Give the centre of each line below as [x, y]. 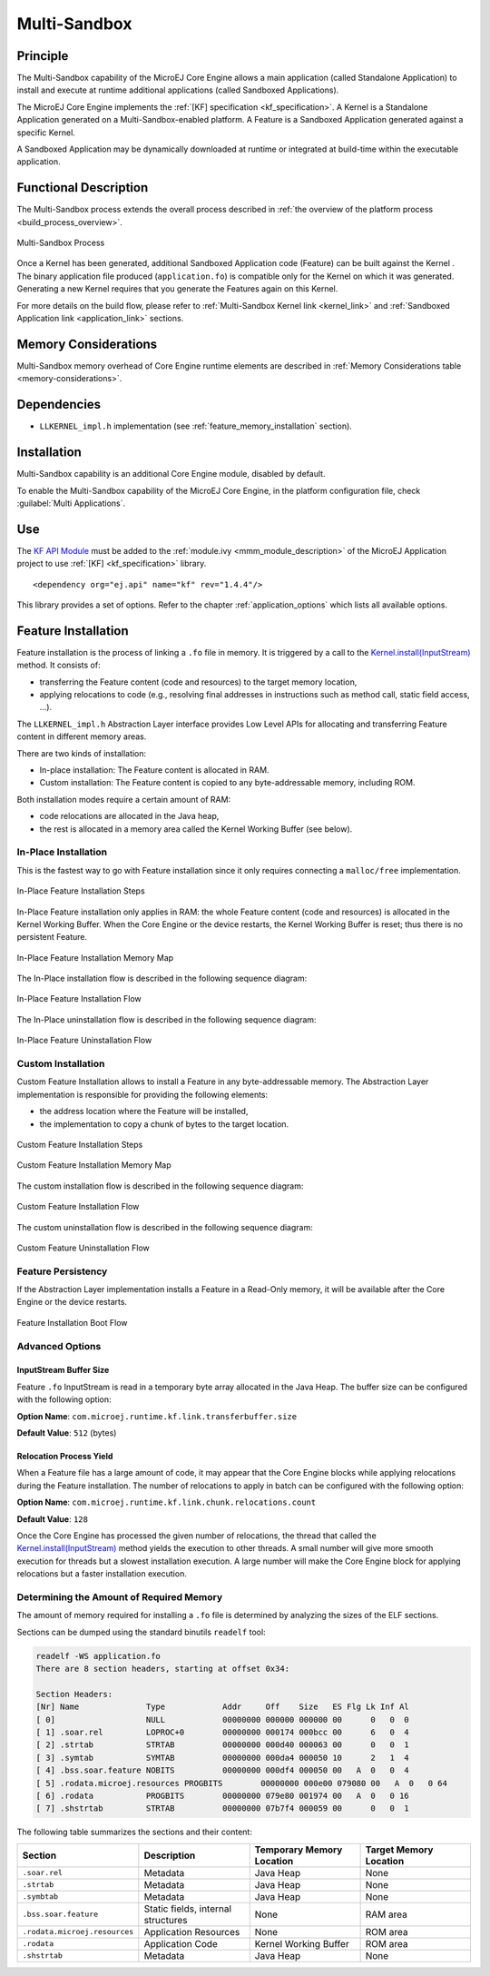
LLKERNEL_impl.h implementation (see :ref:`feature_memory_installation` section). [196, 426]
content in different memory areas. [82, 736]
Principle [43, 56]
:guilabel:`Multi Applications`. [71, 503]
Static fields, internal [187, 1909]
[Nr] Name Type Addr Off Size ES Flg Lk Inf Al [223, 1707]
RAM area [386, 1914]
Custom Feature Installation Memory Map [94, 1165]
